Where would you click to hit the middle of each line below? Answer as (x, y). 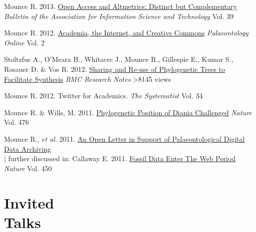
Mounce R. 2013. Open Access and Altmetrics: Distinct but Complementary (121, 6)
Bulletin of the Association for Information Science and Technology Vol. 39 (119, 16)
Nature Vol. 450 (28, 168)
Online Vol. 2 (24, 42)
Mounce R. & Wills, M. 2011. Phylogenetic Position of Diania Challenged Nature (128, 112)
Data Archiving (28, 148)
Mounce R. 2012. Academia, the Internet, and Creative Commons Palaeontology (126, 33)
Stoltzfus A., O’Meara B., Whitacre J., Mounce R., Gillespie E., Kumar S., (119, 59)
